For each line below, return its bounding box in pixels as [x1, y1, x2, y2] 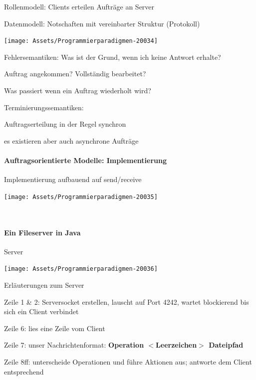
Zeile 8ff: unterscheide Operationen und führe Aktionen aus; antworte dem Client [4, 357, 252, 367]
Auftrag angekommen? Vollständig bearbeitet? [4, 68, 146, 79]
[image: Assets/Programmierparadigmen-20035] [4, 193, 158, 200]
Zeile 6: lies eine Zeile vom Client [4, 323, 105, 333]
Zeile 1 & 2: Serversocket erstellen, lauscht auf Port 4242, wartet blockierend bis [4, 296, 249, 307]
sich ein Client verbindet [4, 306, 79, 317]
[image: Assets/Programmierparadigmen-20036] [4, 265, 158, 273]
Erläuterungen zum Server [4, 280, 84, 290]
